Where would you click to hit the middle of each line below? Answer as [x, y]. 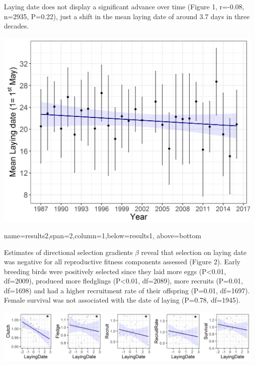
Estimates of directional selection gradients [68, 252]
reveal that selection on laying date [194, 252]
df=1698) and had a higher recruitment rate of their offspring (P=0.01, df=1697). [127, 290]
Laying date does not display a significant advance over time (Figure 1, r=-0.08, [124, 6]
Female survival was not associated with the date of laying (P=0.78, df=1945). [122, 300]
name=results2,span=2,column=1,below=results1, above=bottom [103, 235]
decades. [16, 26]
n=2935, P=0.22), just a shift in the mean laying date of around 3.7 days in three [127, 16]
